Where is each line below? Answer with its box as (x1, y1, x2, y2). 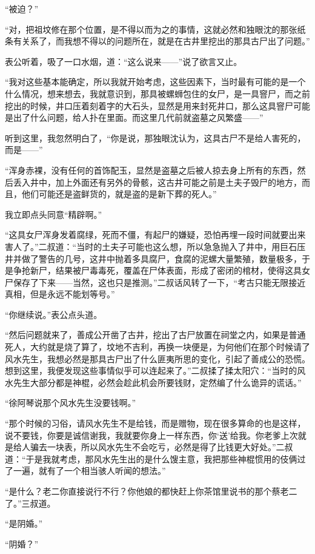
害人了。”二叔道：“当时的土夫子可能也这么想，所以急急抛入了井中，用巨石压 (5, 240, 306, 252)
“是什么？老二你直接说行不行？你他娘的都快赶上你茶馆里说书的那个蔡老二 (5, 485, 297, 497)
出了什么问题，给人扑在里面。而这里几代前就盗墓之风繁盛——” (13, 111, 264, 124)
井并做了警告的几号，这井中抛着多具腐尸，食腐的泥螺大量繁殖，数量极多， (5, 252, 302, 265)
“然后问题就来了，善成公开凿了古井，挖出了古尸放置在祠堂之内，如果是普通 (5, 328, 306, 341)
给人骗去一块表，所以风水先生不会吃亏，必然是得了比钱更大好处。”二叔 (13, 441, 293, 453)
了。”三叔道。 (5, 496, 56, 509)
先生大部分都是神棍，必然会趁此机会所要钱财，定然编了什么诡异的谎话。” (13, 376, 302, 388)
